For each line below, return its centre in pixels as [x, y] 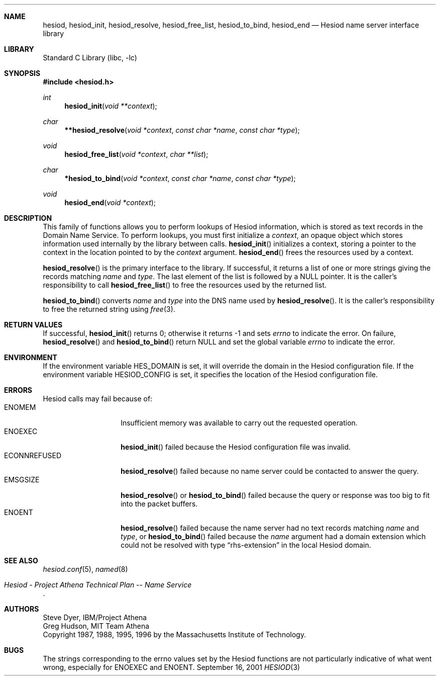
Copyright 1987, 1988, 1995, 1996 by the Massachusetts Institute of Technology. [175, 634]
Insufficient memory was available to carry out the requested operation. [239, 423]
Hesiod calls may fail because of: [98, 399]
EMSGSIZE [22, 480]
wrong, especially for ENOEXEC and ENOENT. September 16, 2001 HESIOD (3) [172, 667]
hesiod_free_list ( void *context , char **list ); [136, 154]
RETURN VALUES [33, 325]
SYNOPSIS [22, 73]
